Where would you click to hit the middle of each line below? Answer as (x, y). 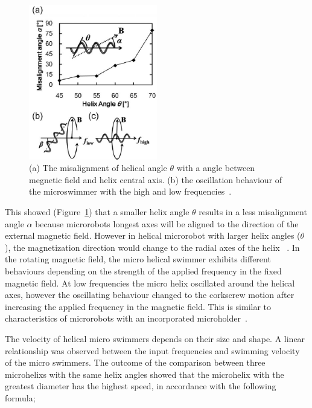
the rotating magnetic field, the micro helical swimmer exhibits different (138, 259)
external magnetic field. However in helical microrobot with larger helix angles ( (153, 235)
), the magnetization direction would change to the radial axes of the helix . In (152, 247)
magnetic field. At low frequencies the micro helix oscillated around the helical (150, 283)
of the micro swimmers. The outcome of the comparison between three (135, 362)
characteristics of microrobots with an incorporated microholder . (126, 318)
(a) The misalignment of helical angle (98, 168)
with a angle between (216, 168)
